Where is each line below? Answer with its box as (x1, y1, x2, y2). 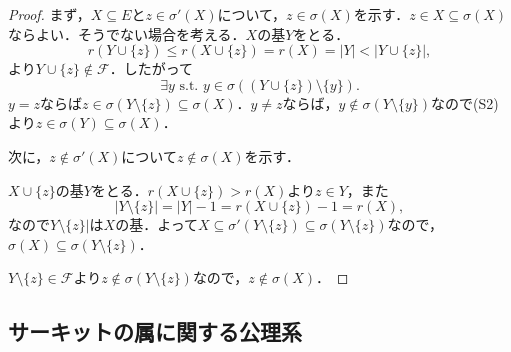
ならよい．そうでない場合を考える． (8, 23, 246, 44)
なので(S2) (431, 92, 499, 113)
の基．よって (115, 214, 199, 235)
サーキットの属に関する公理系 (8, 316, 302, 347)
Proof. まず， (8, 4, 91, 24)
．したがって (109, 58, 194, 79)
